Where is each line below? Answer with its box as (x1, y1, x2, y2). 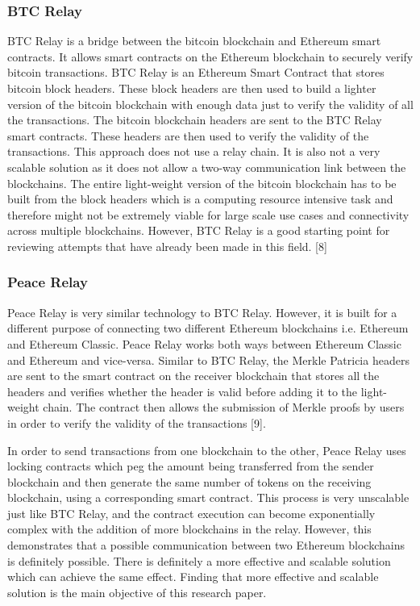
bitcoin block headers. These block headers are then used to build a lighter (7, 80, 376, 96)
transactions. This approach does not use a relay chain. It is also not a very (7, 143, 380, 160)
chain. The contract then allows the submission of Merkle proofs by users (43, 399, 405, 416)
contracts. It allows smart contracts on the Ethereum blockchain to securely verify (7, 48, 414, 65)
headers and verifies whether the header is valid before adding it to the (7, 382, 358, 399)
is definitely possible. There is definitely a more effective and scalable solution (7, 552, 391, 569)
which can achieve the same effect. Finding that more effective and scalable (7, 568, 379, 585)
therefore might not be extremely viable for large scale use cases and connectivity (7, 206, 410, 223)
